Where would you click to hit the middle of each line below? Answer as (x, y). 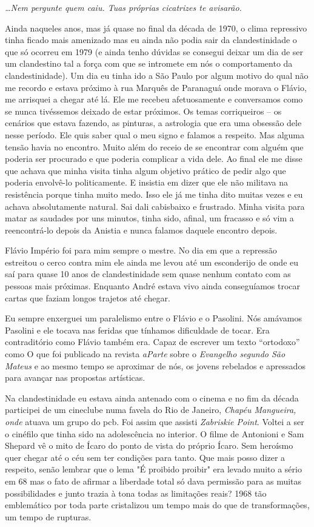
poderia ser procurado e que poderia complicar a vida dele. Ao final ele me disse (154, 159)
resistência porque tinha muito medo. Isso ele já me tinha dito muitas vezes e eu (154, 194)
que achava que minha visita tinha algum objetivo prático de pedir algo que (145, 170)
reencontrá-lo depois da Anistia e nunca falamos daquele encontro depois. (141, 230)
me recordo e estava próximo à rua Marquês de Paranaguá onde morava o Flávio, (156, 87)
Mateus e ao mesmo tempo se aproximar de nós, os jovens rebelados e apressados (155, 365)
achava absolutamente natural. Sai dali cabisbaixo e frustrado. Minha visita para (155, 206)
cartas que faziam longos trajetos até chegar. (88, 297)
